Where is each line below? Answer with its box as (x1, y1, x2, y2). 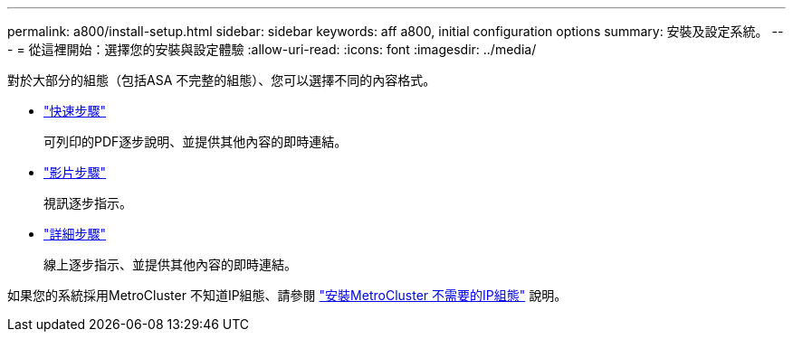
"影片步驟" (43, 165, 107, 180)
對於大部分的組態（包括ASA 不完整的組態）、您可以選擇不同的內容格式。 (7, 72, 436, 88)
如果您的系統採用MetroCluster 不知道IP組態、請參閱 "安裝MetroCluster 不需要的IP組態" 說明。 (7, 287, 568, 303)
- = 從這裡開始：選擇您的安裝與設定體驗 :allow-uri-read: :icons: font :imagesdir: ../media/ (7, 42, 537, 57)
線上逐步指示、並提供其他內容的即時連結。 (43, 257, 297, 272)
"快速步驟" (43, 103, 107, 118)
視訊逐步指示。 (43, 195, 132, 211)
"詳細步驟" (43, 226, 107, 241)
